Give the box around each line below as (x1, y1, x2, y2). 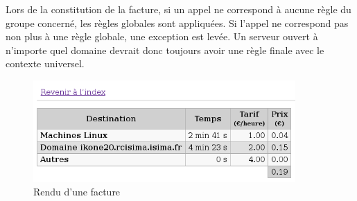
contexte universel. (6, 56, 85, 71)
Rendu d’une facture (33, 184, 121, 199)
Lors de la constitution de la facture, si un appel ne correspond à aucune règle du (6, 2, 351, 16)
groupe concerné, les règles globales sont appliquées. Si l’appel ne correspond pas (6, 15, 349, 30)
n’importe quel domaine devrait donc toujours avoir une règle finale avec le (6, 42, 324, 57)
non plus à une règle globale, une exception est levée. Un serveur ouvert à (6, 29, 318, 44)
